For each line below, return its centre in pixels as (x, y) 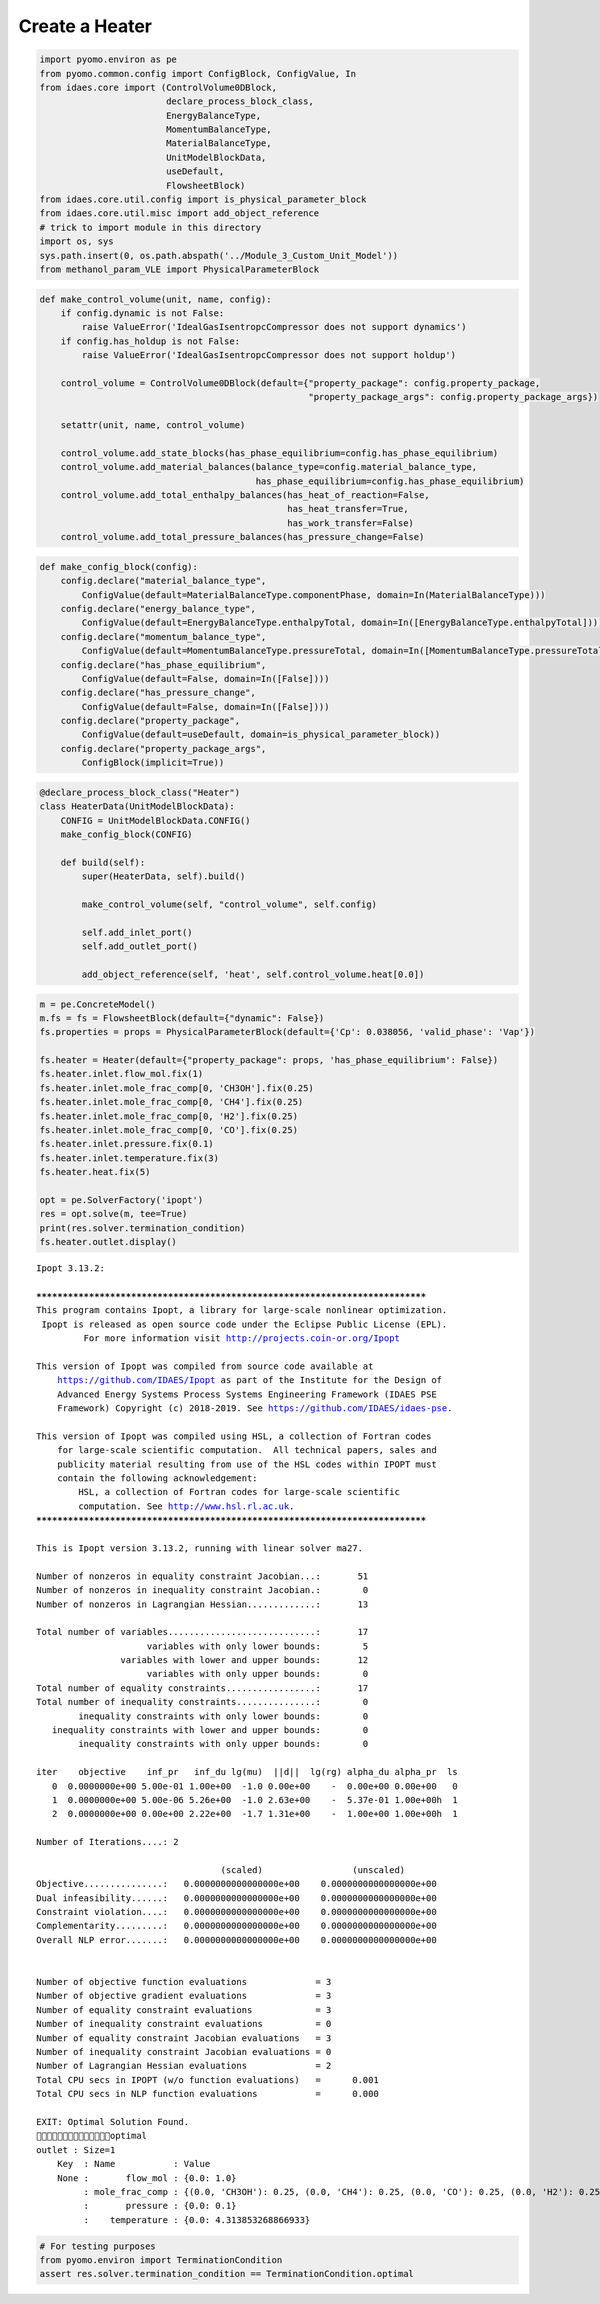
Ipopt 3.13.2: (70, 1268)
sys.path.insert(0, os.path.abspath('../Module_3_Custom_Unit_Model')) (219, 255)
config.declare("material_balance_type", (163, 581)
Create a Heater (85, 26)
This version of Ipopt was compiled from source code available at (205, 1366)
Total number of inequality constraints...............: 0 (202, 1702)
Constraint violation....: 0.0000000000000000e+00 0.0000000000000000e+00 (236, 1912)
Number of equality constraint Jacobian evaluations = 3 (184, 2038)
